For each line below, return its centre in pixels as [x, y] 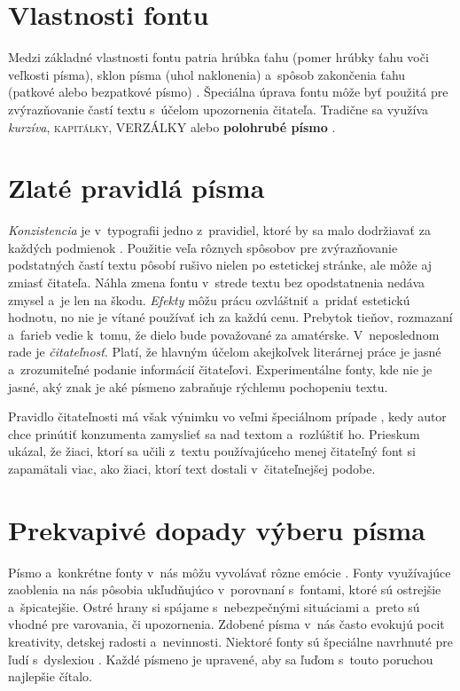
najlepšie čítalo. [50, 676]
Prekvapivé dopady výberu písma [217, 529]
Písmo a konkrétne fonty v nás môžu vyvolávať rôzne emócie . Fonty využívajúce [230, 572]
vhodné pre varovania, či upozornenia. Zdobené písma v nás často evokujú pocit [226, 624]
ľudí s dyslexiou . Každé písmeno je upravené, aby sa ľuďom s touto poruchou [221, 659]
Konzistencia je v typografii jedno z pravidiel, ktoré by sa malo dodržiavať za [219, 230]
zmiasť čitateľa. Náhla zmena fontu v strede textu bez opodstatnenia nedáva [217, 282]
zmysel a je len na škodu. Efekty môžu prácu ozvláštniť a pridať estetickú [209, 299]
